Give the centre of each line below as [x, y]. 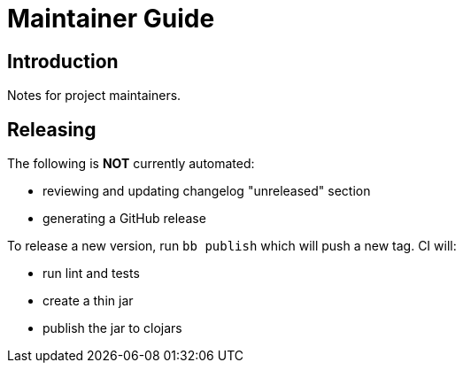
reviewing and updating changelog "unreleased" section [207, 191]
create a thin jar [88, 301]
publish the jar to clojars [112, 328]
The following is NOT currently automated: [131, 164]
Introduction [63, 61]
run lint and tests [91, 274]
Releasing [52, 129]
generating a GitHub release [124, 219]
